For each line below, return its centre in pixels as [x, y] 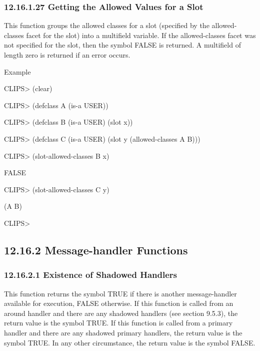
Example [17, 71]
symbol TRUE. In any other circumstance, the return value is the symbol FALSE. [130, 342]
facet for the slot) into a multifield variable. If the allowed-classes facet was [141, 35]
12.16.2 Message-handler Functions [96, 250]
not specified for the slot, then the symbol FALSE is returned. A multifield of [122, 45]
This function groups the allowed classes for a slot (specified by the [107, 25]
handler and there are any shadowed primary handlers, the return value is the [123, 332]
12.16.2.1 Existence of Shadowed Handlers [90, 275]
